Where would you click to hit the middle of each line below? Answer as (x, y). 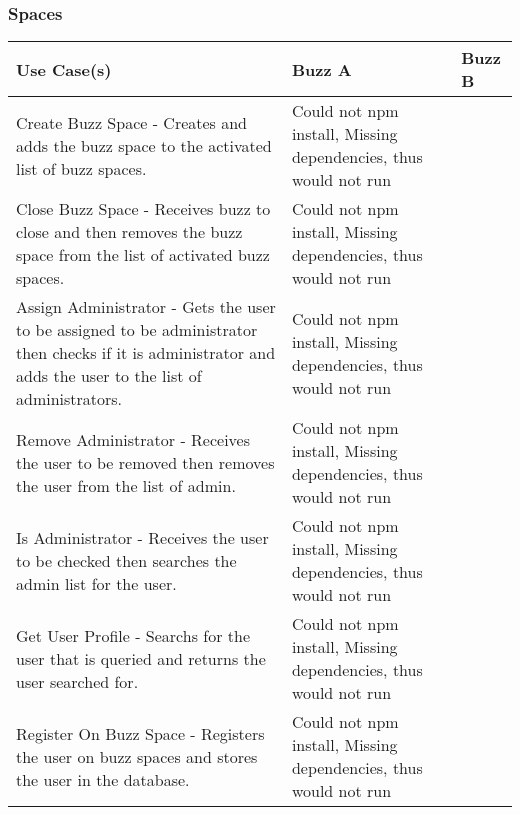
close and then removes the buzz (129, 232)
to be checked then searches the (126, 560)
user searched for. (77, 681)
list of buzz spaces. (81, 168)
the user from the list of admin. (126, 485)
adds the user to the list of (109, 376)
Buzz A (321, 69)
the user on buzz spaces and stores (137, 756)
